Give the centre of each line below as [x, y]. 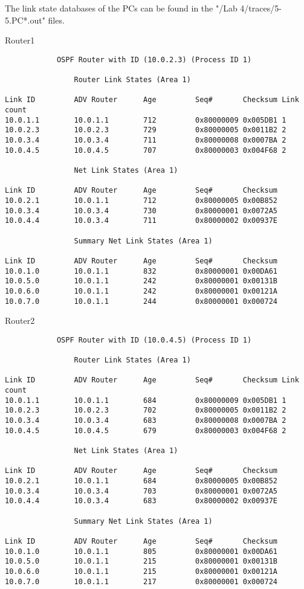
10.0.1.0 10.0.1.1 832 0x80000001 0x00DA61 [141, 271]
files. [56, 20]
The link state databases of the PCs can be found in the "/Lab [121, 8]
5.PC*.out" [25, 20]
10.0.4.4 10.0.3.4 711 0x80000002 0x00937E [141, 221]
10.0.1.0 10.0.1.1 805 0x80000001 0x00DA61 [141, 551]
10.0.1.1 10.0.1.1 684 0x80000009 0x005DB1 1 [146, 400]
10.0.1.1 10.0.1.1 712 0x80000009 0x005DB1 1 [146, 120]
